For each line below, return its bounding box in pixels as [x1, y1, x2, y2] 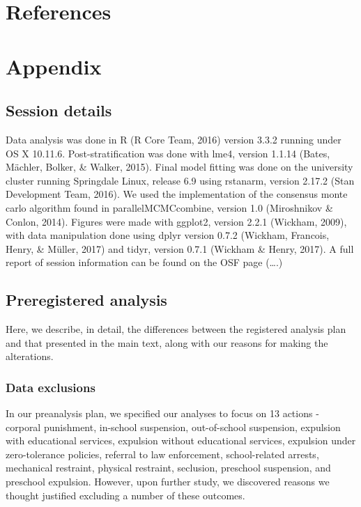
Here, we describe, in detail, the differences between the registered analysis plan [6, 322, 346, 336]
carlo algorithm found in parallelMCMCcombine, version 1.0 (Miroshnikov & [6, 200, 333, 214]
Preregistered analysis [6, 289, 167, 311]
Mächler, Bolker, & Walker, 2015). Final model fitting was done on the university [6, 159, 353, 174]
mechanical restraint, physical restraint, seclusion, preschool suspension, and [6, 460, 331, 475]
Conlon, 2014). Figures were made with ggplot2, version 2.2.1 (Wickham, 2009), [6, 214, 347, 228]
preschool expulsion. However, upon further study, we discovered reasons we [6, 474, 330, 489]
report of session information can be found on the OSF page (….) [6, 255, 283, 270]
